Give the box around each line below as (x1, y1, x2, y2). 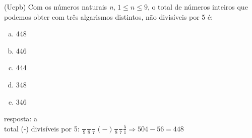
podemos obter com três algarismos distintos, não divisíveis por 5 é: (4, 11, 213, 22)
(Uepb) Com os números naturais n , (4, 2, 115, 12)
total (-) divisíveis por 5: (4, 123, 80, 133)
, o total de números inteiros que (147, 2, 248, 12)
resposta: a (4, 113, 37, 124)
